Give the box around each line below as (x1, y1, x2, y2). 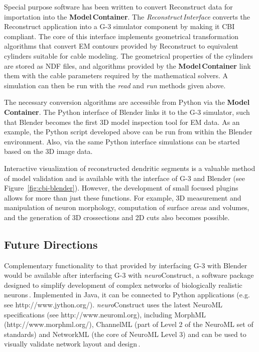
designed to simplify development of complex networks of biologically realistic (4, 279, 242, 290)
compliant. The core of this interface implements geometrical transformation (4, 31, 239, 41)
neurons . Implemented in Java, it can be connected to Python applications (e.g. (4, 289, 250, 300)
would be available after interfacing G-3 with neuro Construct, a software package (4, 270, 254, 280)
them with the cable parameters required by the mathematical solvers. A (4, 70, 228, 81)
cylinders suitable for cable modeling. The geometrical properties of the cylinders (4, 50, 253, 61)
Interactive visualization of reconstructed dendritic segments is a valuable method (4, 162, 255, 173)
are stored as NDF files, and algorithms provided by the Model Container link (4, 60, 251, 71)
